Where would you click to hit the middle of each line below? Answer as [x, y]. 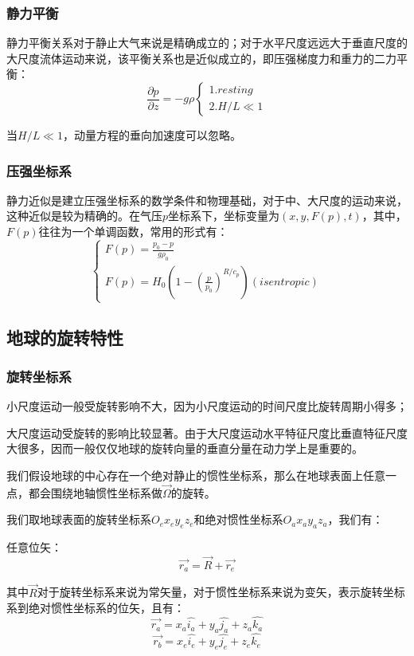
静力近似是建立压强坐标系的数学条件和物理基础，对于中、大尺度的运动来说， [207, 200]
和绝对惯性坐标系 [238, 519]
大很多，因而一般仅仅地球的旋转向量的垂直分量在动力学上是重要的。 [185, 448]
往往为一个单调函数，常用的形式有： [133, 231]
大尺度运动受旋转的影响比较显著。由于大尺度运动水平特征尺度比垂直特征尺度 [207, 432]
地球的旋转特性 [65, 337]
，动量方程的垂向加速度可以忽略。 [152, 135]
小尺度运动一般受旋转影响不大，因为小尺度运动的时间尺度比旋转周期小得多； [207, 406]
